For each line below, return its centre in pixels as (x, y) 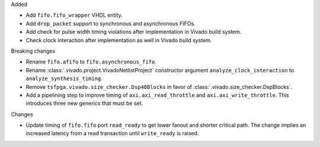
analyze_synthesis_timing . (64, 79)
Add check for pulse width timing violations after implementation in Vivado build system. (134, 32)
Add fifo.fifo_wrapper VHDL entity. (74, 15)
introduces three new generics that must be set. (84, 103)
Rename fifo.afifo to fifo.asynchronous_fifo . (91, 62)
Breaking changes (33, 51)
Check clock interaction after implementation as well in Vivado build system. (119, 40)
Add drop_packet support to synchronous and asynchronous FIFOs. (111, 23)
